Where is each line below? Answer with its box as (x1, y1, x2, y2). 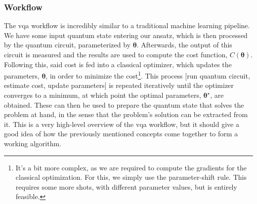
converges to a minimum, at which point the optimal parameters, (4, 90, 201, 100)
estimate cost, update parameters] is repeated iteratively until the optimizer (4, 80, 234, 90)
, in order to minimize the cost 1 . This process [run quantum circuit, (45, 69, 250, 81)
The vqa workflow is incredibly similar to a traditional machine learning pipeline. (4, 20, 250, 31)
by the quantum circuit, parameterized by (4, 40, 131, 50)
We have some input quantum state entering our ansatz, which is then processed (4, 30, 248, 40)
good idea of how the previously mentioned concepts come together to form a (4, 128, 238, 139)
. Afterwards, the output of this (136, 40, 232, 50)
